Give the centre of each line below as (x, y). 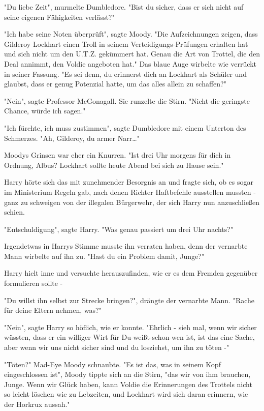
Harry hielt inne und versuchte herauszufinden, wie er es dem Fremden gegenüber (131, 273)
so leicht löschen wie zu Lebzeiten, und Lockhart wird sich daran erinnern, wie (126, 394)
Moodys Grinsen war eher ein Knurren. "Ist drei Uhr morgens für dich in (118, 155)
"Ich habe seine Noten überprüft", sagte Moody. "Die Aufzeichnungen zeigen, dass (131, 34)
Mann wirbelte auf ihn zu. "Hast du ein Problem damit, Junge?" (104, 256)
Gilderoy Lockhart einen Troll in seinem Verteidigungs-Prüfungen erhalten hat (126, 43)
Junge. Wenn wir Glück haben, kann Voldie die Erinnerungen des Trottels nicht (128, 384)
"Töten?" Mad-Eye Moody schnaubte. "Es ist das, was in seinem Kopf (112, 364)
